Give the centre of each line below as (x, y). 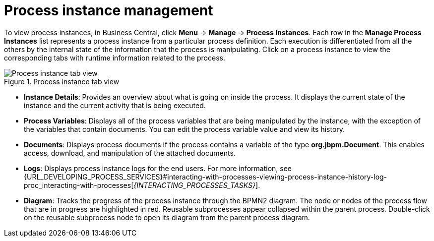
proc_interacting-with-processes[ (79, 185)
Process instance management (109, 10)
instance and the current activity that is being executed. (115, 105)
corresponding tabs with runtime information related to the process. (115, 58)
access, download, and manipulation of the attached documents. (130, 153)
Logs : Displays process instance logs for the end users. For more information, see (158, 168)
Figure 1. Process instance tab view (62, 81)
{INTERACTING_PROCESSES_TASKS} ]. (197, 185)
